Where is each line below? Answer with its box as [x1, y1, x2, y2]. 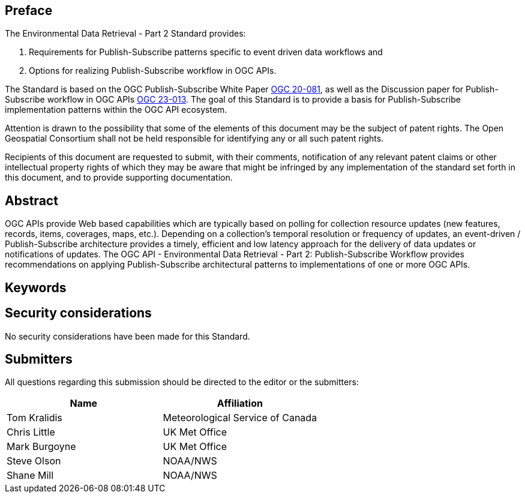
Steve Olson [7, 455, 61, 467]
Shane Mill [7, 469, 54, 482]
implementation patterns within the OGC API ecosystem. [5, 104, 227, 115]
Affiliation [217, 397, 263, 410]
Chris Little [7, 426, 55, 439]
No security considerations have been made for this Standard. [5, 331, 250, 341]
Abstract [5, 193, 58, 208]
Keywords [5, 280, 67, 295]
